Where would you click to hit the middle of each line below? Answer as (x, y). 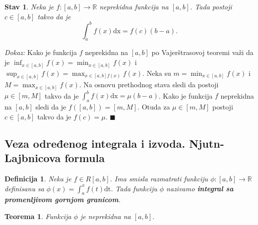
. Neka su (157, 73)
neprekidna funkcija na (134, 6)
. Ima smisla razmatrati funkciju (159, 179)
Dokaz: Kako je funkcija (41, 52)
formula (85, 158)
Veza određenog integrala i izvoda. (95, 143)
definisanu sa (24, 188)
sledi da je (51, 107)
